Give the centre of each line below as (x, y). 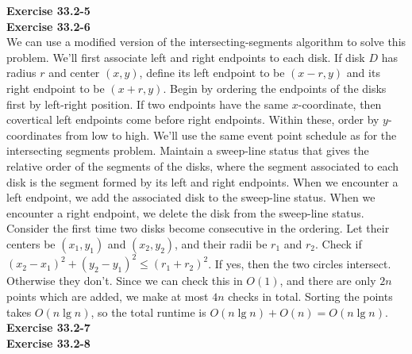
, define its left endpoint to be (212, 73)
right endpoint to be (56, 88)
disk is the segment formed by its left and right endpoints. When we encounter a (202, 181)
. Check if (339, 243)
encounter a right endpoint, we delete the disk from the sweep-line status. (185, 212)
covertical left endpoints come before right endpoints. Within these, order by (193, 119)
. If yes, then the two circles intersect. (300, 263)
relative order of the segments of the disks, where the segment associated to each (203, 165)
